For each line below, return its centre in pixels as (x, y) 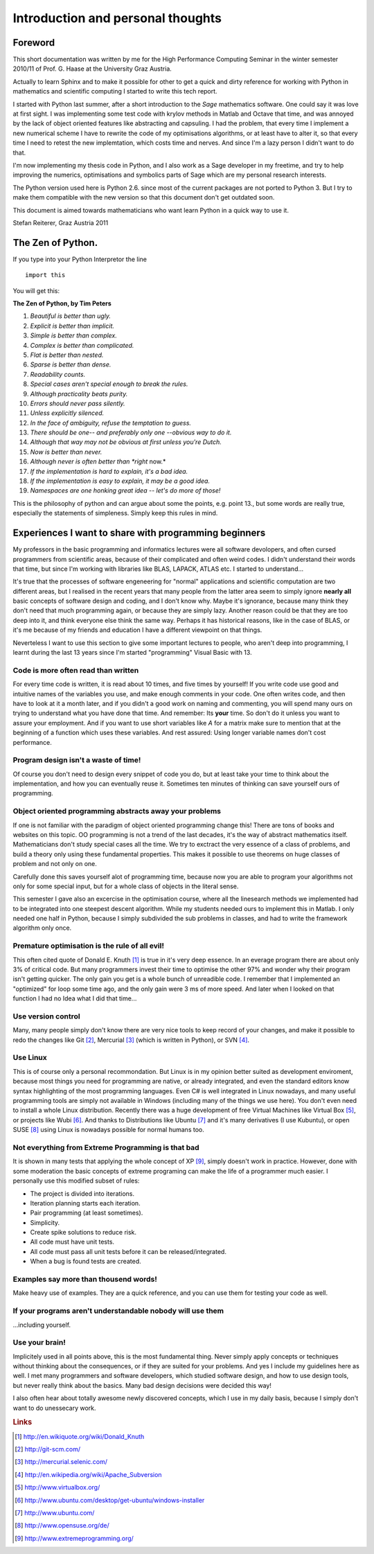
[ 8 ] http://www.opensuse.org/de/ (62, 1526)
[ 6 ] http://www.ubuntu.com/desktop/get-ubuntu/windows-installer (110, 1500)
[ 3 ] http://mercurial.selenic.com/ (61, 1462)
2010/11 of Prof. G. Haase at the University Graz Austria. (92, 69)
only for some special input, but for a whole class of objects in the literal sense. (126, 886)
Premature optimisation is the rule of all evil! (88, 946)
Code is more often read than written (76, 670)
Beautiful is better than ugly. (70, 316)
